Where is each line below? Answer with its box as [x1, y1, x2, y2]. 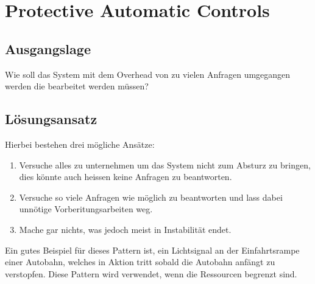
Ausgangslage [5, 39, 91, 58]
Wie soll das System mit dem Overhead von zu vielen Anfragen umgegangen [5, 68, 291, 80]
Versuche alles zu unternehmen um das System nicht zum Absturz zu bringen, [19, 158, 311, 171]
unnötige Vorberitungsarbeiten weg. [19, 203, 153, 215]
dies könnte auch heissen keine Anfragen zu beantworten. [19, 170, 232, 183]
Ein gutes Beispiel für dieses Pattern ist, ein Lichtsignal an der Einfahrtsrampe [5, 243, 300, 256]
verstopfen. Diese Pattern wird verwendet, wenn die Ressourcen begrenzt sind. [5, 267, 297, 280]
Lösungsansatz [5, 109, 97, 128]
